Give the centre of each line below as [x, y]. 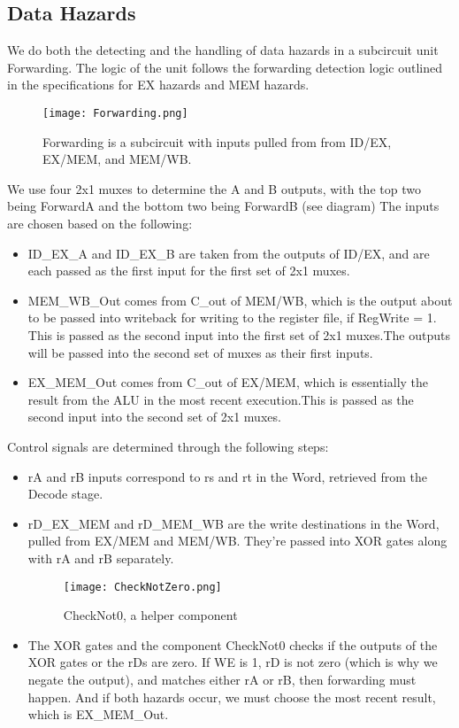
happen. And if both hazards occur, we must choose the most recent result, [232, 697]
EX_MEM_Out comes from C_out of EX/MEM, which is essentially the [228, 382]
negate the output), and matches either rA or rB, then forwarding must [222, 679]
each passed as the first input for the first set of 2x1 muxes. [189, 271]
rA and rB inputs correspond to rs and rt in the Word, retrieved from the [227, 476]
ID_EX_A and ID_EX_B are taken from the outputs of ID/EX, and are [229, 253]
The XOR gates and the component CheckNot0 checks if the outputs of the [233, 644]
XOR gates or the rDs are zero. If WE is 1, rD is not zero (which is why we [233, 662]
